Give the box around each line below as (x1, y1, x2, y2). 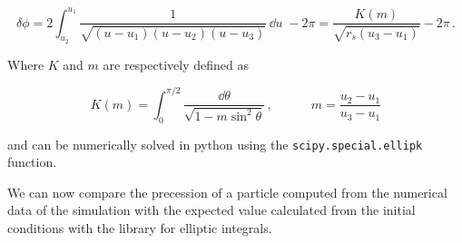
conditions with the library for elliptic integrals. (7, 219, 272, 238)
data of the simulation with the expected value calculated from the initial (7, 200, 416, 219)
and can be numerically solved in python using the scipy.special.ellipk (7, 134, 423, 153)
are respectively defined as (103, 54, 249, 73)
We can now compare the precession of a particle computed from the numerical (7, 182, 447, 201)
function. (7, 152, 57, 171)
